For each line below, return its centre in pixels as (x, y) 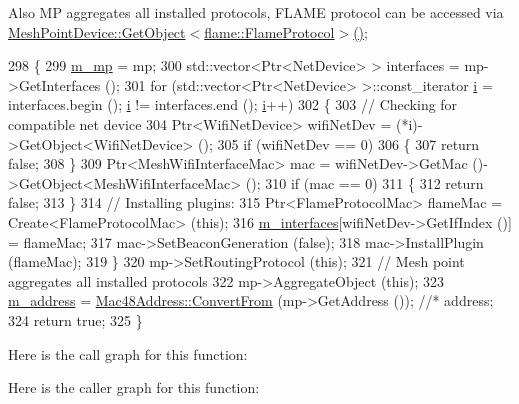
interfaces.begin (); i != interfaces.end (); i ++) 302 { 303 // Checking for (233, 104)
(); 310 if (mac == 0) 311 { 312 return (364, 182)
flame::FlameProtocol (269, 31)
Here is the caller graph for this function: (134, 387)
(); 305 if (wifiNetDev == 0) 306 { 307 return (339, 143)
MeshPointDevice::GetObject (97, 31)
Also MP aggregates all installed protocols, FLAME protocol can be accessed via (256, 12)
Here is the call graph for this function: (128, 353)
